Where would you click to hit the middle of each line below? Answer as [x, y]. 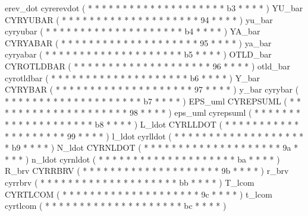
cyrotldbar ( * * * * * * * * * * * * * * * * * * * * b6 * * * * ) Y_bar [132, 77]
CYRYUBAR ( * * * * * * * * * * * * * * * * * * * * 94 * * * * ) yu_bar [139, 19]
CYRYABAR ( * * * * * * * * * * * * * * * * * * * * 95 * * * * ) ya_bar [138, 42]
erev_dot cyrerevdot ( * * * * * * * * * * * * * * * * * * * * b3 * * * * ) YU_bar [154, 8]
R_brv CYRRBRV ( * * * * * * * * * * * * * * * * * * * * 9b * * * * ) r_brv [147, 171]
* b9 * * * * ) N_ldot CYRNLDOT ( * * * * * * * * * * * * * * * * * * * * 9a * [152, 147]
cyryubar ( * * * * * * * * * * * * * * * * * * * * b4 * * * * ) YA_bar [133, 31]
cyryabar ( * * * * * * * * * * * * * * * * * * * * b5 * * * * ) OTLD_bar [138, 54]
